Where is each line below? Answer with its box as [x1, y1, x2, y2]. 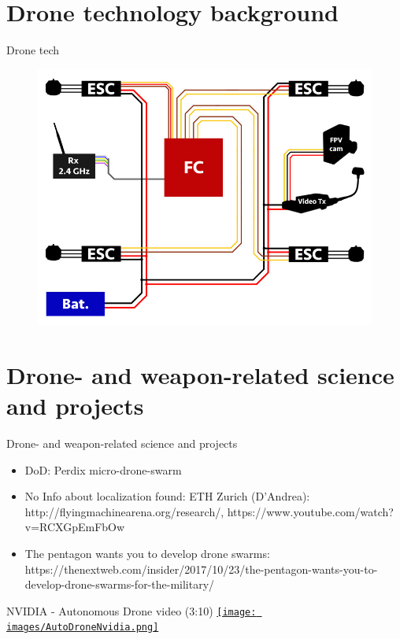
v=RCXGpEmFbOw [24, 519, 125, 535]
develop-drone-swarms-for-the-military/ [24, 576, 215, 593]
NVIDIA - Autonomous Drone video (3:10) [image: [6, 602, 257, 619]
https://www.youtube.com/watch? [227, 503, 394, 519]
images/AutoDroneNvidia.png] [6, 622, 159, 633]
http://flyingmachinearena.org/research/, [24, 503, 224, 519]
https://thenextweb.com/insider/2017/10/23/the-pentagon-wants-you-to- [24, 560, 378, 577]
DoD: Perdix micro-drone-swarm [24, 461, 182, 478]
